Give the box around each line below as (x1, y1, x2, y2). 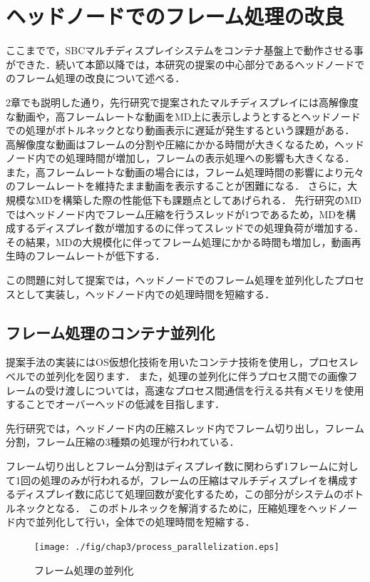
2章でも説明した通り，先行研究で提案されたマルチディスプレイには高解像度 (6, 94, 359, 109)
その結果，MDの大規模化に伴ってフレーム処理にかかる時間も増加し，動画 (6, 234, 351, 249)
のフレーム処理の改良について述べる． (6, 71, 185, 86)
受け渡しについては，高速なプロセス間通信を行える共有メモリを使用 (45, 382, 364, 397)
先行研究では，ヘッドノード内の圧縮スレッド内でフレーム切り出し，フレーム (6, 420, 364, 435)
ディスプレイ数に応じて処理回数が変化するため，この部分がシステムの (15, 486, 344, 501)
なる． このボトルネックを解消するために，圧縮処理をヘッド (55, 500, 338, 515)
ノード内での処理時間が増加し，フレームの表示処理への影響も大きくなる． (6, 150, 355, 165)
